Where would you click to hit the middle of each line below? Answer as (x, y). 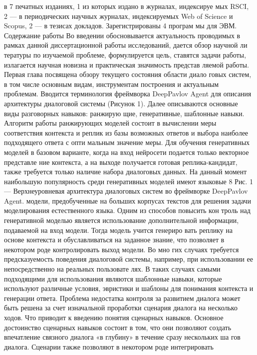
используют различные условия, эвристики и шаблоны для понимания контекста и (129, 288)
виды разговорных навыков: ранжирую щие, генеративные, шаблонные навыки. (124, 113)
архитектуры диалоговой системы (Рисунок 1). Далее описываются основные (121, 103)
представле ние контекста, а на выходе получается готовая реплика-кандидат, (121, 162)
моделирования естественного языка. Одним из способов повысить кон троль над (127, 210)
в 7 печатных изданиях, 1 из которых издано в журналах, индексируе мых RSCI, (127, 6)
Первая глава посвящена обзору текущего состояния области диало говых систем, (128, 74)
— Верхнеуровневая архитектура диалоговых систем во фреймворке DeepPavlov (126, 191)
